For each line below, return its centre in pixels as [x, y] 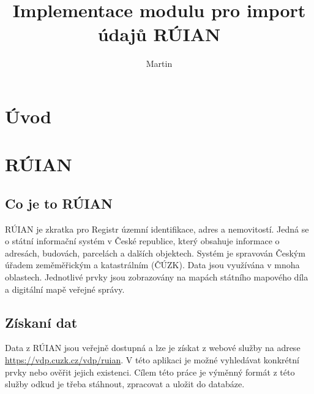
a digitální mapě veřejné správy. [65, 289]
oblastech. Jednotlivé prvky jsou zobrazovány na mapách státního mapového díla [157, 277]
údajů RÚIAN [159, 34]
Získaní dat [41, 322]
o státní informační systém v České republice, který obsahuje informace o [142, 241]
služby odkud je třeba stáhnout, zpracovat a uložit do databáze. [125, 384]
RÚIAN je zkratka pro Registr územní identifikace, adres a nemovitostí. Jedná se [157, 229]
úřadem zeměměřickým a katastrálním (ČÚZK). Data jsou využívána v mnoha [152, 265]
